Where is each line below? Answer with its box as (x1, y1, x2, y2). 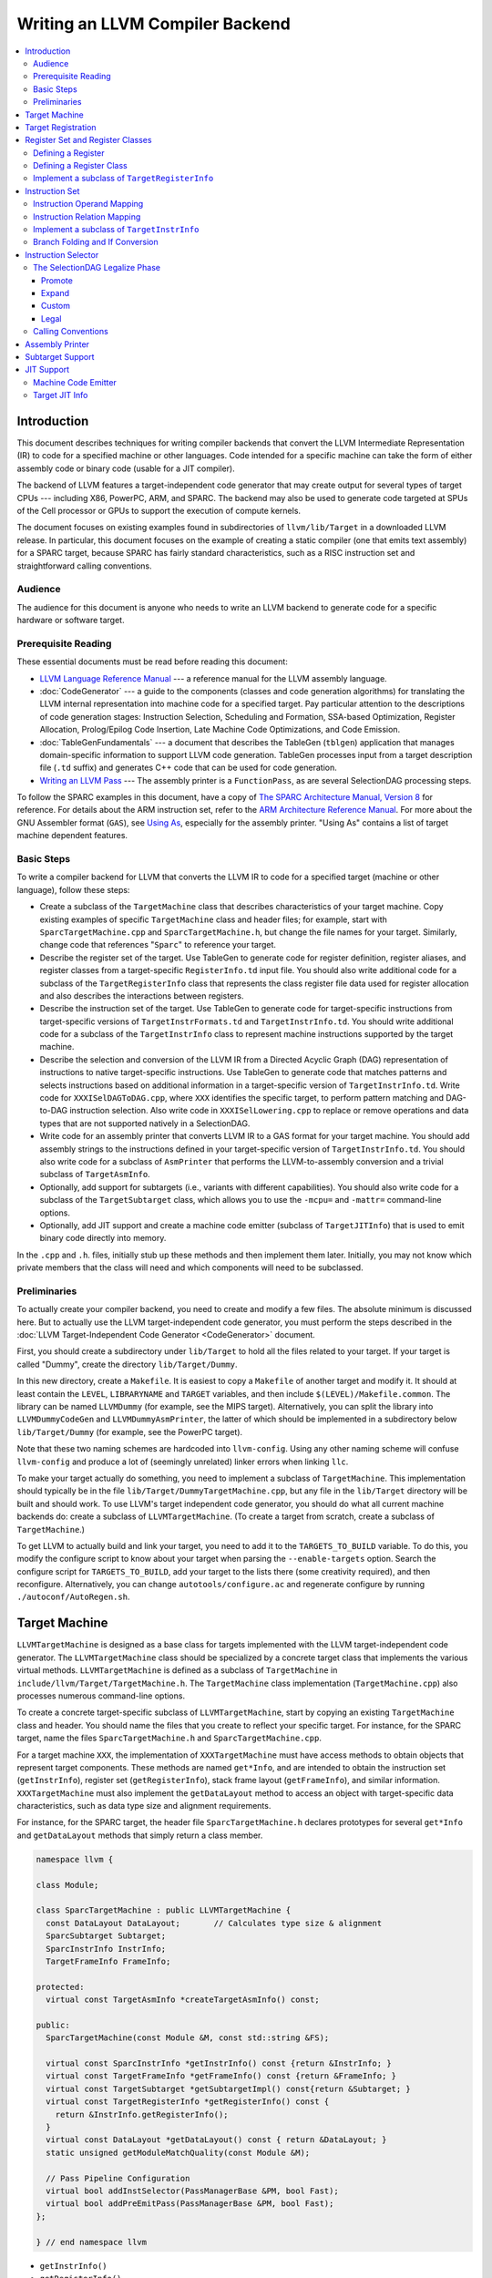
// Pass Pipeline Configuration (46, 2173, 190, 2183)
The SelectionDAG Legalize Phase (33, 262, 161, 273)
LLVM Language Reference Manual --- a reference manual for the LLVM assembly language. (39, 672, 387, 683)
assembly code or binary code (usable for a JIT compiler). (16, 463, 236, 474)
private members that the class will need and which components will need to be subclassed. (16, 1262, 364, 1273)
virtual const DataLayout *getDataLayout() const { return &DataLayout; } (46, 2135, 387, 2145)
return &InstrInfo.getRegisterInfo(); (55, 2109, 229, 2119)
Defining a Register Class (33, 160, 128, 171)
